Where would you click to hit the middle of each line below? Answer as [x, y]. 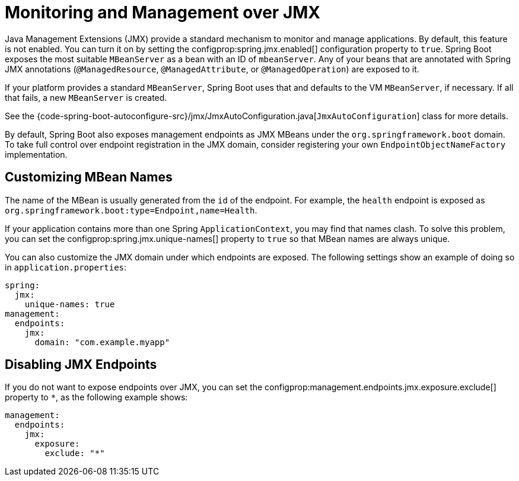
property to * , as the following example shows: [96, 397]
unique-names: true [70, 304]
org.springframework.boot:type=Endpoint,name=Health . [131, 210]
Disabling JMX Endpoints [81, 365]
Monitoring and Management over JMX [163, 12]
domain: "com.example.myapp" [102, 342]
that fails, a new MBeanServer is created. [86, 97]
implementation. [36, 154]
